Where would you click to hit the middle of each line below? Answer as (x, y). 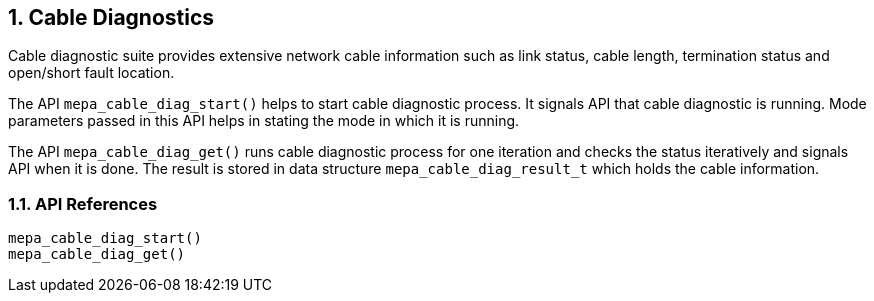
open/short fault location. (91, 73)
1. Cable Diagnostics (111, 17)
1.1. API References (83, 203)
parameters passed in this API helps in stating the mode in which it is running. (264, 121)
